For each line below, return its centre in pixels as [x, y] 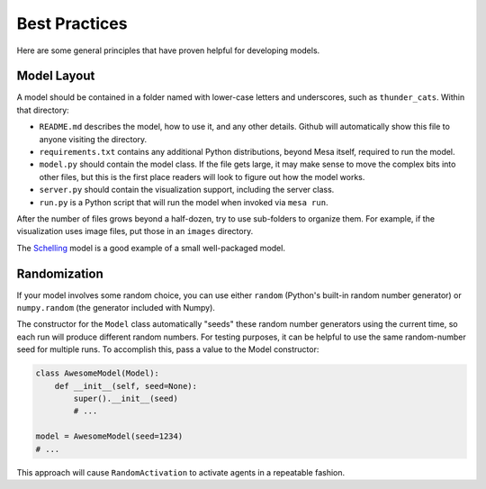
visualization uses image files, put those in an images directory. [135, 231]
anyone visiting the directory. [93, 139]
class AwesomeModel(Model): [97, 373]
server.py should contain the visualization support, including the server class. [187, 190]
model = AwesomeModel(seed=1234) [109, 436]
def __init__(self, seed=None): [126, 386]
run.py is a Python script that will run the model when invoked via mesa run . [184, 202]
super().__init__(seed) [126, 398]
